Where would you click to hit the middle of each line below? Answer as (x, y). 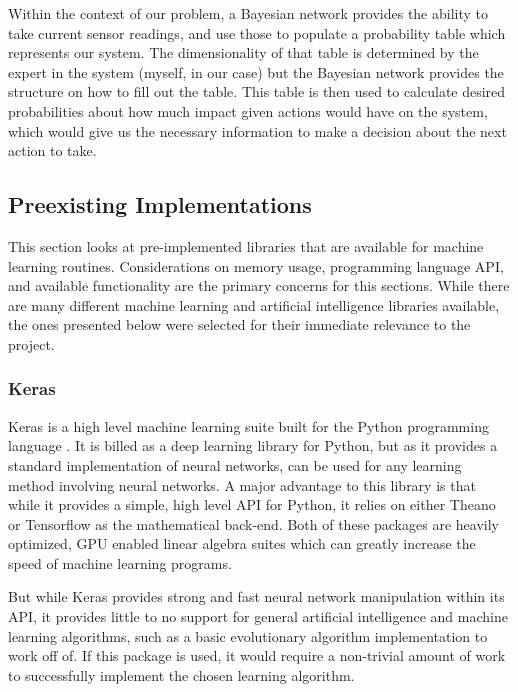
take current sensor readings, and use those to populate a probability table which (257, 32)
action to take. (52, 150)
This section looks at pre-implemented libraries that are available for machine (246, 245)
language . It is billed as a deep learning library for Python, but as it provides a (253, 445)
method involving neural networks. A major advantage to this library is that (242, 484)
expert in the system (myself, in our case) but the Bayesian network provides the (256, 71)
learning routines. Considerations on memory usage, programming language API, (256, 265)
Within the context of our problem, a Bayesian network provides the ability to (248, 13)
